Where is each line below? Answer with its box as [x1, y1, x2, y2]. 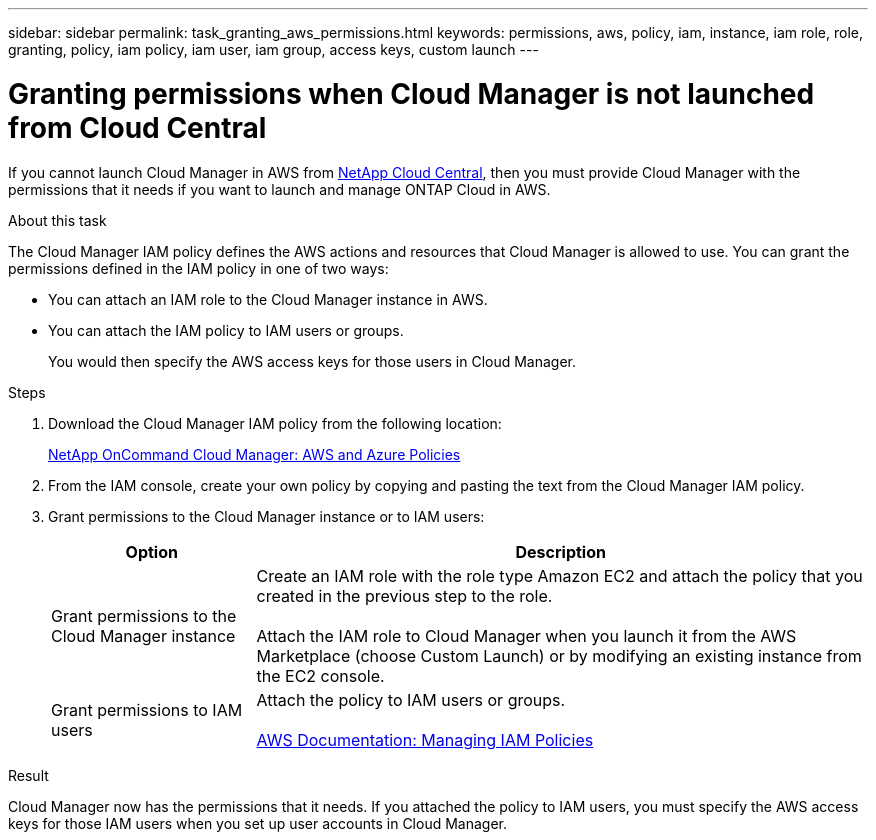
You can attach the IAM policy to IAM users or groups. [48, 321, 404, 339]
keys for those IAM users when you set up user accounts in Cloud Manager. [8, 814, 507, 832]
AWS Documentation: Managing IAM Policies [256, 729, 594, 750]
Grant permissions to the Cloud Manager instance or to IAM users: [48, 507, 485, 525]
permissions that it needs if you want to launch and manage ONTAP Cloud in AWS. [8, 180, 551, 198]
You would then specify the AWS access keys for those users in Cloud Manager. [48, 352, 577, 370]
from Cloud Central [8, 110, 267, 145]
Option [125, 541, 178, 562]
